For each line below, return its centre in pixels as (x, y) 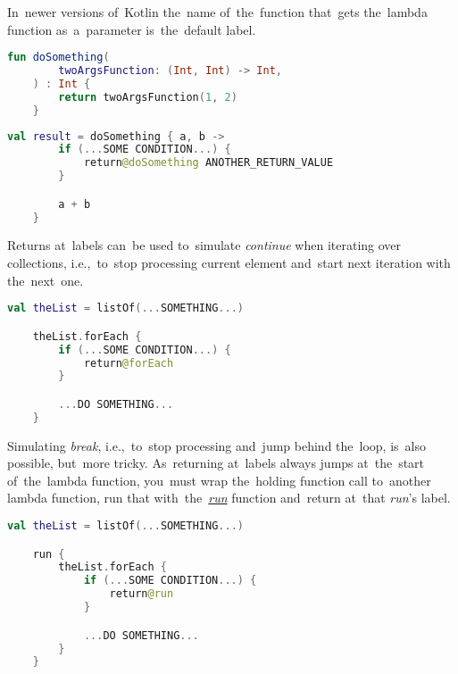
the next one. (46, 280)
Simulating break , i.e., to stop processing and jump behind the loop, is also (217, 445)
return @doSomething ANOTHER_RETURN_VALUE (208, 163)
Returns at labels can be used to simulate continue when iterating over (204, 245)
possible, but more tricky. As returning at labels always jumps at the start (216, 463)
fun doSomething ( (58, 58)
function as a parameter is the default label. (132, 29)
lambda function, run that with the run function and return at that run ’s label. (229, 498)
